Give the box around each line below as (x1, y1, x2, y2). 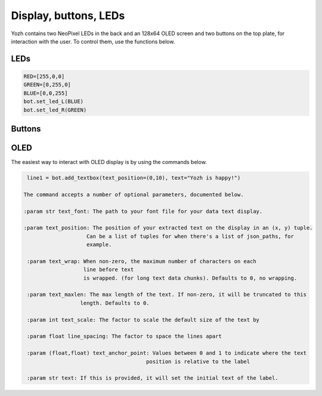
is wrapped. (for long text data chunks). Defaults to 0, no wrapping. (83, 274, 298, 281)
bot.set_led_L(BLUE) (23, 98, 83, 105)
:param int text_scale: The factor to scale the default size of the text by (27, 316, 259, 323)
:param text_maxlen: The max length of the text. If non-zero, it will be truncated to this (27, 291, 307, 298)
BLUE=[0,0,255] (23, 89, 68, 97)
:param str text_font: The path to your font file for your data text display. (23, 208, 263, 215)
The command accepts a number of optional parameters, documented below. (23, 191, 244, 198)
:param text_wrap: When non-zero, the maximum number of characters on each (27, 258, 256, 265)
